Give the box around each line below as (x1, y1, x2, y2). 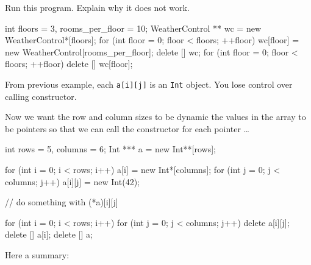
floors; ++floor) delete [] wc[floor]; (5, 57, 133, 70)
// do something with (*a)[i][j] (5, 196, 118, 208)
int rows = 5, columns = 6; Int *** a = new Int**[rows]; (5, 143, 216, 155)
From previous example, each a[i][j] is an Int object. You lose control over (5, 77, 293, 90)
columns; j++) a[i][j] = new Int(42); (5, 175, 140, 188)
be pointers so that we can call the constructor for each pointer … (5, 122, 250, 135)
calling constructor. (5, 90, 77, 102)
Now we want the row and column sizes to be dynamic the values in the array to (5, 110, 306, 123)
